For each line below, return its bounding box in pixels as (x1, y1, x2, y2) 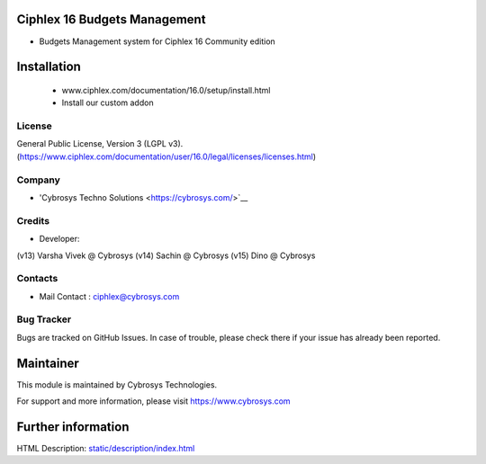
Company (16, 174, 60, 186)
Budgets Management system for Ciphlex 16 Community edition (39, 36, 276, 47)
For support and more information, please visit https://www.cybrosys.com (16, 396, 292, 406)
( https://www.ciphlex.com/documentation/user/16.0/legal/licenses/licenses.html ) (16, 151, 317, 162)
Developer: (39, 234, 80, 245)
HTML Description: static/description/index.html (16, 443, 195, 453)
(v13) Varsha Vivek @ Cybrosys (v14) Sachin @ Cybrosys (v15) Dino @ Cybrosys (16, 250, 316, 261)
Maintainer (16, 355, 80, 370)
